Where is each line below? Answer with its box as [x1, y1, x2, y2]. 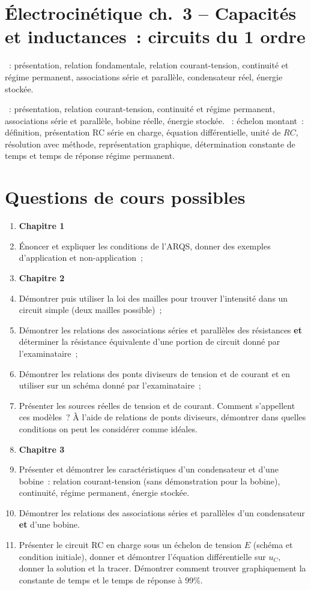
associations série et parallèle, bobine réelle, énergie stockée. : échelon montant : [5, 114, 304, 127]
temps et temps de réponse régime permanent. [5, 149, 175, 162]
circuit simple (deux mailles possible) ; [19, 303, 162, 316]
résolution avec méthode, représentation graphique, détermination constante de [5, 137, 295, 150]
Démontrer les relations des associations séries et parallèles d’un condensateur [19, 506, 305, 519]
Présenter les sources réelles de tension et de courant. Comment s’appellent [19, 399, 295, 411]
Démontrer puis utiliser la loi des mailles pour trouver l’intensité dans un [19, 291, 288, 304]
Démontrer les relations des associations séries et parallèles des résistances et [19, 323, 302, 336]
